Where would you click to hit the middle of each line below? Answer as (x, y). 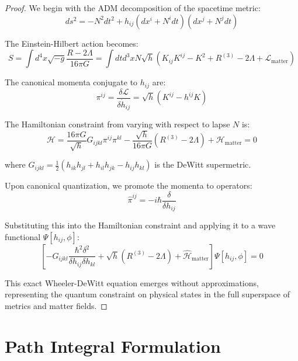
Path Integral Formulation (113, 346)
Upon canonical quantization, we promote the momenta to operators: (129, 185)
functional (23, 236)
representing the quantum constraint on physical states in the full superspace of (147, 294)
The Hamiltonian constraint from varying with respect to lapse (117, 124)
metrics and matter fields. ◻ (56, 305)
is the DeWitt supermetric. (203, 164)
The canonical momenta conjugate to (71, 82)
